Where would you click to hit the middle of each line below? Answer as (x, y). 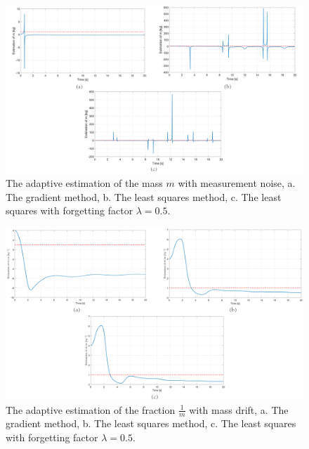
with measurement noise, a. (237, 183)
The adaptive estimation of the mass (84, 183)
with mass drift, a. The (239, 409)
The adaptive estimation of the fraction (91, 409)
